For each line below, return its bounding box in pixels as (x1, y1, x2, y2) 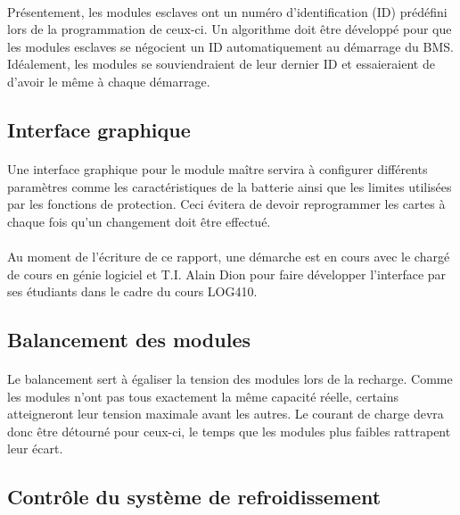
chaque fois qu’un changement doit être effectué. (7, 212, 271, 230)
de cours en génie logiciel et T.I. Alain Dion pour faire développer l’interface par (7, 264, 447, 283)
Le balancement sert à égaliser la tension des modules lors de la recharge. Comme (7, 370, 453, 388)
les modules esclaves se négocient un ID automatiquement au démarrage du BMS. (7, 37, 454, 55)
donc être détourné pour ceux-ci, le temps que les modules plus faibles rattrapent (7, 421, 451, 440)
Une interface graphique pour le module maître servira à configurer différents (7, 159, 428, 178)
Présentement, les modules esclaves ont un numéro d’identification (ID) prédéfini (7, 2, 448, 21)
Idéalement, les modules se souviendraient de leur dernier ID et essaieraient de (7, 54, 435, 73)
